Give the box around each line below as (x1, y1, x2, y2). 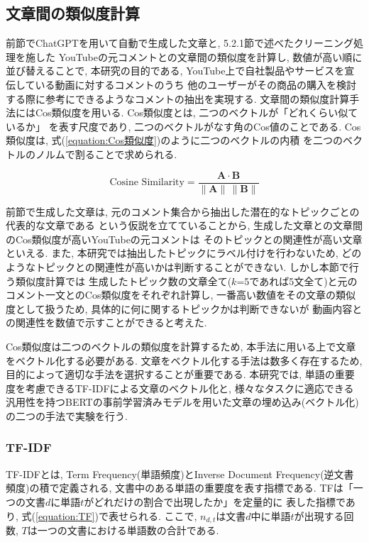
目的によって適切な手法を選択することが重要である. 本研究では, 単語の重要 (6, 367, 355, 382)
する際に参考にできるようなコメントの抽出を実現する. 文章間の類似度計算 (6, 91, 350, 106)
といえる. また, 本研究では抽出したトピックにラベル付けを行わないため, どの (6, 245, 362, 260)
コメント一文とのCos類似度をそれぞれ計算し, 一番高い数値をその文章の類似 (6, 287, 356, 302)
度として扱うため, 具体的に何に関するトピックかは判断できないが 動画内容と (6, 301, 363, 316)
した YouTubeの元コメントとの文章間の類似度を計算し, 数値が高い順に (35, 49, 363, 64)
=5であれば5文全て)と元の (236, 273, 358, 288)
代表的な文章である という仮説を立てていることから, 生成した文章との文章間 (6, 218, 363, 233)
